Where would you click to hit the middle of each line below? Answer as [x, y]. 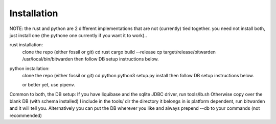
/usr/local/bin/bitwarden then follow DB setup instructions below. [90, 59]
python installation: [29, 68]
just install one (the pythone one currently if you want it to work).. [78, 35]
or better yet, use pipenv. [49, 85]
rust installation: [26, 45]
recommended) [26, 115]
